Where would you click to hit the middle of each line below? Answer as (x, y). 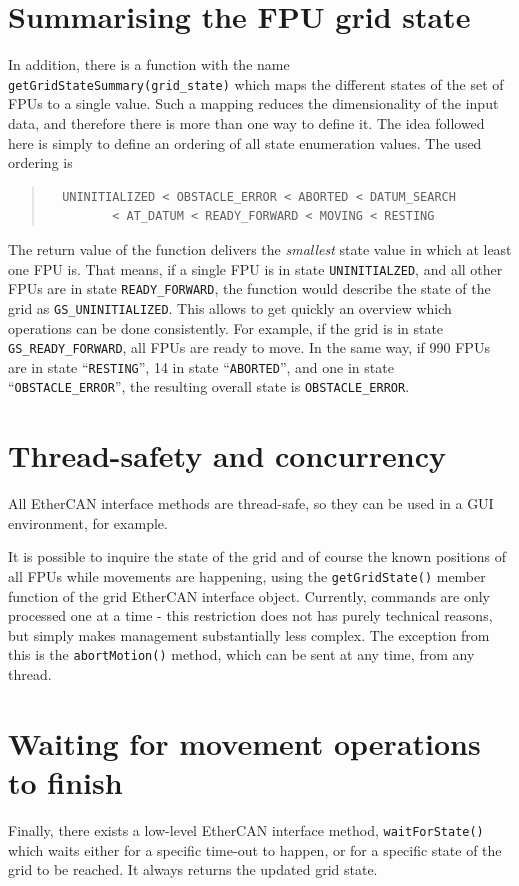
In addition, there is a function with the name (149, 64)
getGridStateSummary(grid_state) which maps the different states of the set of (256, 83)
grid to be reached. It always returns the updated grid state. (193, 869)
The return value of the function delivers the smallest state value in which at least (260, 248)
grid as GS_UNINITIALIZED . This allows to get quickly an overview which (230, 307)
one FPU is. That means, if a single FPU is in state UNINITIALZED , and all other (255, 268)
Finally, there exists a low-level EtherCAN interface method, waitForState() (246, 829)
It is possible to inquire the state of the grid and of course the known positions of (257, 556)
